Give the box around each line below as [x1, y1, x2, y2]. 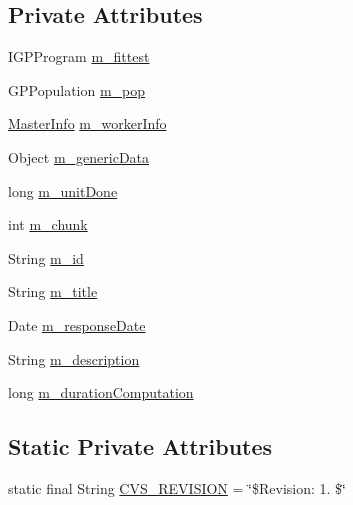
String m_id [8, 247, 84, 268]
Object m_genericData [8, 146, 150, 167]
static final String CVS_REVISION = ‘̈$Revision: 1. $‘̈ [8, 477, 346, 498]
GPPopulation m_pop [8, 79, 146, 100]
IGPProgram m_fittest [8, 46, 150, 67]
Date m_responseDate [8, 314, 146, 335]
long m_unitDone [8, 180, 118, 201]
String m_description [8, 348, 140, 369]
